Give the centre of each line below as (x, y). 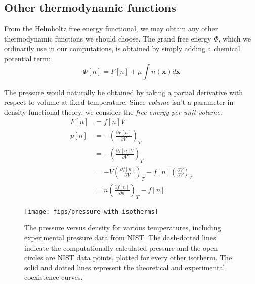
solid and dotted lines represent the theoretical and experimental (125, 267)
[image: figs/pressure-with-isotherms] (91, 211)
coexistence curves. (54, 277)
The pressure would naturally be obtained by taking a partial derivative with (124, 92)
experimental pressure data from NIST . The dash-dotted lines (120, 237)
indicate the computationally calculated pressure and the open (121, 247)
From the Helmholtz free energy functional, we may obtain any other (111, 29)
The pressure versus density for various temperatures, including (123, 228)
